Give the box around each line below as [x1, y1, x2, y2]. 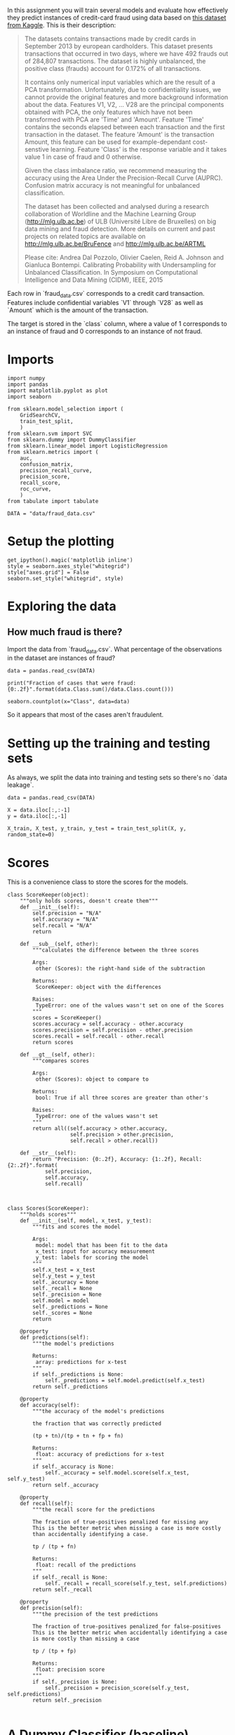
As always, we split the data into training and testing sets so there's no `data [7, 773, 228, 782]
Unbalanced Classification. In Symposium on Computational [24, 268, 199, 276]
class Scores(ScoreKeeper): [7, 1205, 90, 1212]
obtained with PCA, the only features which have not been [24, 108, 193, 116]
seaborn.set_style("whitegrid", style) [7, 575, 124, 582]
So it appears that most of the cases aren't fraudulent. [7, 710, 164, 719]
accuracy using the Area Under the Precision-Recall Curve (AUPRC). [24, 174, 223, 182]
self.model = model [32, 1297, 90, 1304]
